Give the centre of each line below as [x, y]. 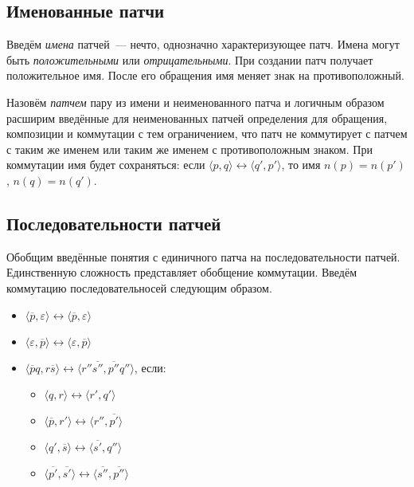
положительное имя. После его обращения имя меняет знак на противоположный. [205, 75]
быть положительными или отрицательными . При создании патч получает [190, 59]
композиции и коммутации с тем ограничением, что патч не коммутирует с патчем [207, 134]
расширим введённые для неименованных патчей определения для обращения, [197, 118]
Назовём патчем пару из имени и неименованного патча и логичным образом [195, 102]
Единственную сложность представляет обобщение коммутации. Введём [182, 272]
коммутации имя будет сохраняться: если [106, 165]
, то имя [301, 165]
